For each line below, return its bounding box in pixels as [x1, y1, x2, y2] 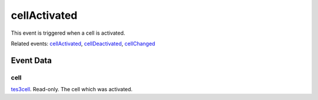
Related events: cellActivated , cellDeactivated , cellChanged [11, 40, 155, 47]
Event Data [11, 55, 52, 65]
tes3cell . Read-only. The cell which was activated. [11, 86, 132, 93]
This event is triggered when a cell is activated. [11, 29, 125, 36]
